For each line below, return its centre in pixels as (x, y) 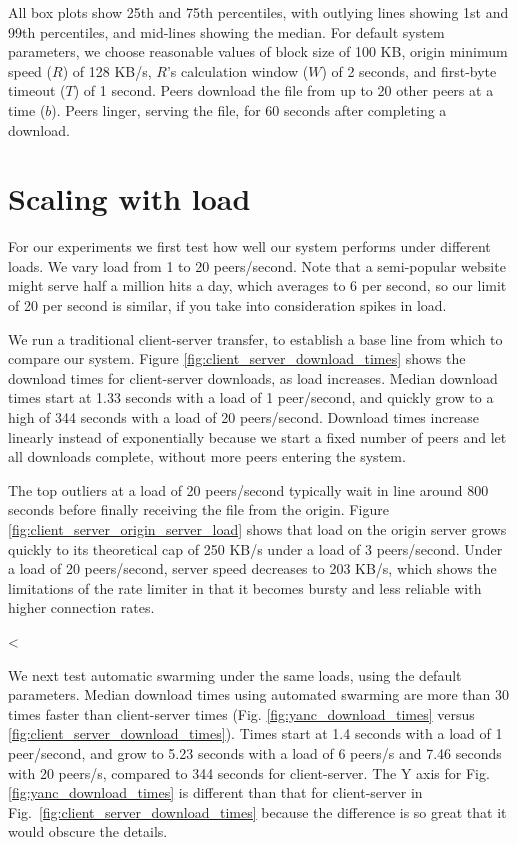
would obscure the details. (88, 831)
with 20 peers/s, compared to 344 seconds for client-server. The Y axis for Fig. (249, 772)
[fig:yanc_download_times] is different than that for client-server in (215, 792)
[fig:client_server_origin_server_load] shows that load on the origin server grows (257, 529)
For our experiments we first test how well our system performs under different (249, 246)
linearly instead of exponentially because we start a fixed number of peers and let (257, 436)
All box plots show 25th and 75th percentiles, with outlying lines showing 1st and (258, 12)
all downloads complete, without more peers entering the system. (207, 456)
